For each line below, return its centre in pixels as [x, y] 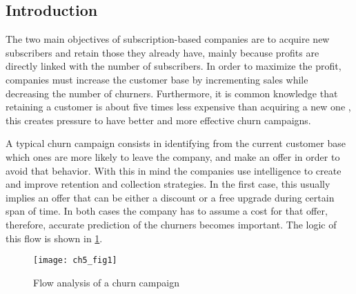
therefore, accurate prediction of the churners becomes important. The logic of [171, 224]
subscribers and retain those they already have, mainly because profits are [162, 52]
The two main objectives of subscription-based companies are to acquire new [168, 39]
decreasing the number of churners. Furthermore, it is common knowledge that [172, 93]
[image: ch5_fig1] [75, 261]
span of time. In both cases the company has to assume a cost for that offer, [167, 211]
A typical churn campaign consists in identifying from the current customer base [176, 143]
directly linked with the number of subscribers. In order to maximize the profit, [174, 66]
